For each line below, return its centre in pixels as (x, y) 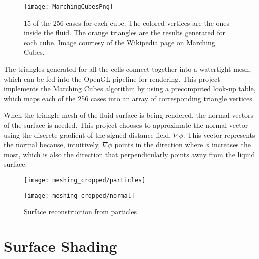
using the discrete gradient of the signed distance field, (88, 135)
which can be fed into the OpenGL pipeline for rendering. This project (112, 79)
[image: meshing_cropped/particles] (85, 180)
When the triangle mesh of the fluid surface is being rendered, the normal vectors (129, 115)
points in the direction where (159, 145)
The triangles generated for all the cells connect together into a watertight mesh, (128, 69)
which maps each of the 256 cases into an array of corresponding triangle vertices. (129, 98)
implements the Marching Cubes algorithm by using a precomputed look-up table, (130, 89)
